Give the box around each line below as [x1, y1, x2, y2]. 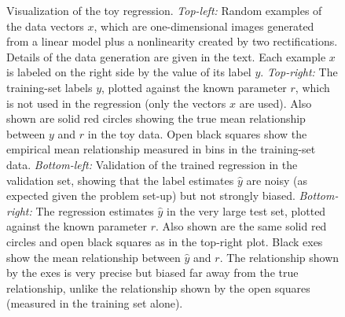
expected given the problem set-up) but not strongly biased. [6, 187, 295, 204]
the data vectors [6, 17, 84, 34]
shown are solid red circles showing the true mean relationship [6, 110, 306, 127]
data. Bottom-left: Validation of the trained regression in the [6, 156, 298, 172]
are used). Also [239, 94, 312, 111]
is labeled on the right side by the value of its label [6, 64, 251, 80]
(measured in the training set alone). [6, 295, 183, 311]
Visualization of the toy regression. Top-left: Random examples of [6, 2, 322, 18]
